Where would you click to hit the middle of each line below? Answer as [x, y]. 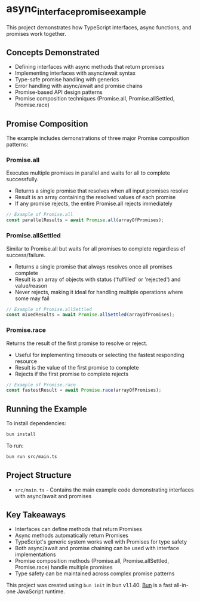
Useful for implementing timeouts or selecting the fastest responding [99, 355]
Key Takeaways [36, 515]
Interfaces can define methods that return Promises [78, 529]
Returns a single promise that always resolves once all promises [94, 266]
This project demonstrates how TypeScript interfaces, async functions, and [99, 27]
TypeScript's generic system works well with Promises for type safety [101, 542]
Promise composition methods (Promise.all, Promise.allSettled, [92, 561]
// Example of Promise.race [41, 385]
